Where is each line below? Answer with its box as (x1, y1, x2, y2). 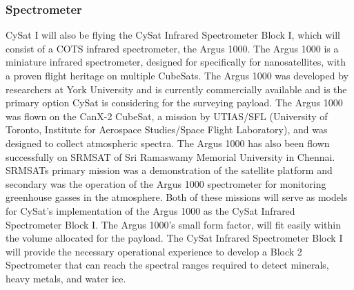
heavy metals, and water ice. (6, 271, 126, 285)
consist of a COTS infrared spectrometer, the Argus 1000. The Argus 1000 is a (6, 41, 339, 55)
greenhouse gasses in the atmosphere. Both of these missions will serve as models (6, 190, 348, 204)
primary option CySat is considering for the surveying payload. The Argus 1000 (6, 95, 343, 110)
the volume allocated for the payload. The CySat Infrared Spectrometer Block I (6, 231, 343, 245)
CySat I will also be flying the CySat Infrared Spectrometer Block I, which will (6, 28, 340, 42)
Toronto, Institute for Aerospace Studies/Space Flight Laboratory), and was (6, 122, 328, 137)
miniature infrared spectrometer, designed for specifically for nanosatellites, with (6, 55, 346, 69)
